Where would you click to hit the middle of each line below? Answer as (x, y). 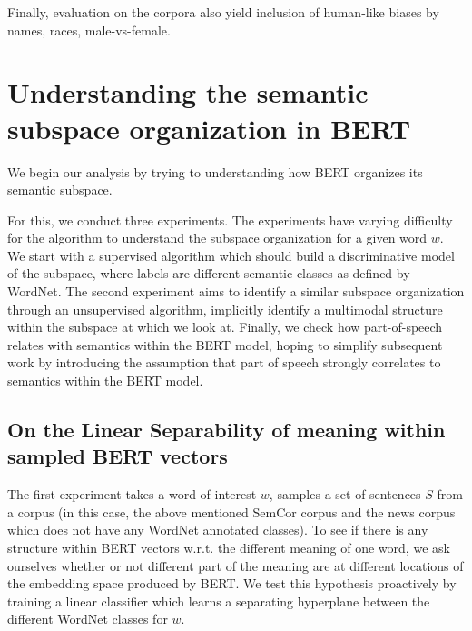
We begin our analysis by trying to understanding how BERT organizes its (215, 171)
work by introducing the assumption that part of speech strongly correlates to (224, 362)
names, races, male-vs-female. (89, 30)
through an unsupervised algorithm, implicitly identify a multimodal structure (225, 309)
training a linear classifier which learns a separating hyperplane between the (219, 601)
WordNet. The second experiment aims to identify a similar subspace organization (236, 291)
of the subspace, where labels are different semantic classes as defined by (209, 273)
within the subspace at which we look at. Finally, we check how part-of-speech (225, 327)
